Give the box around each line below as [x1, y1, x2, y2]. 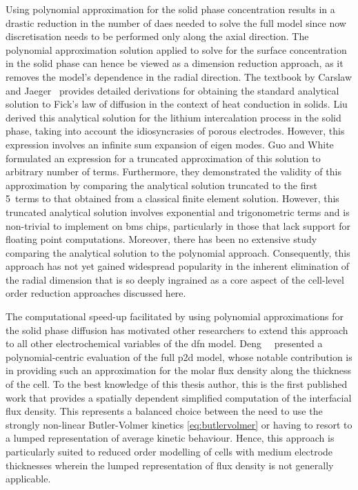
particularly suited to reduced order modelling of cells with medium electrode [6, 444, 333, 458]
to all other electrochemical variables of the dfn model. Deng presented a [6, 336, 323, 351]
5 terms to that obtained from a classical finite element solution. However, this [6, 191, 339, 206]
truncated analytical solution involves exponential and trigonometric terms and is [6, 204, 350, 219]
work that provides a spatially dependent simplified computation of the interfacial [6, 390, 352, 404]
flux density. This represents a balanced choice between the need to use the [6, 404, 323, 418]
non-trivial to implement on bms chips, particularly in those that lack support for [6, 218, 350, 233]
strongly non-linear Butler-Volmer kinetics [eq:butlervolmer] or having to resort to [6, 417, 352, 431]
